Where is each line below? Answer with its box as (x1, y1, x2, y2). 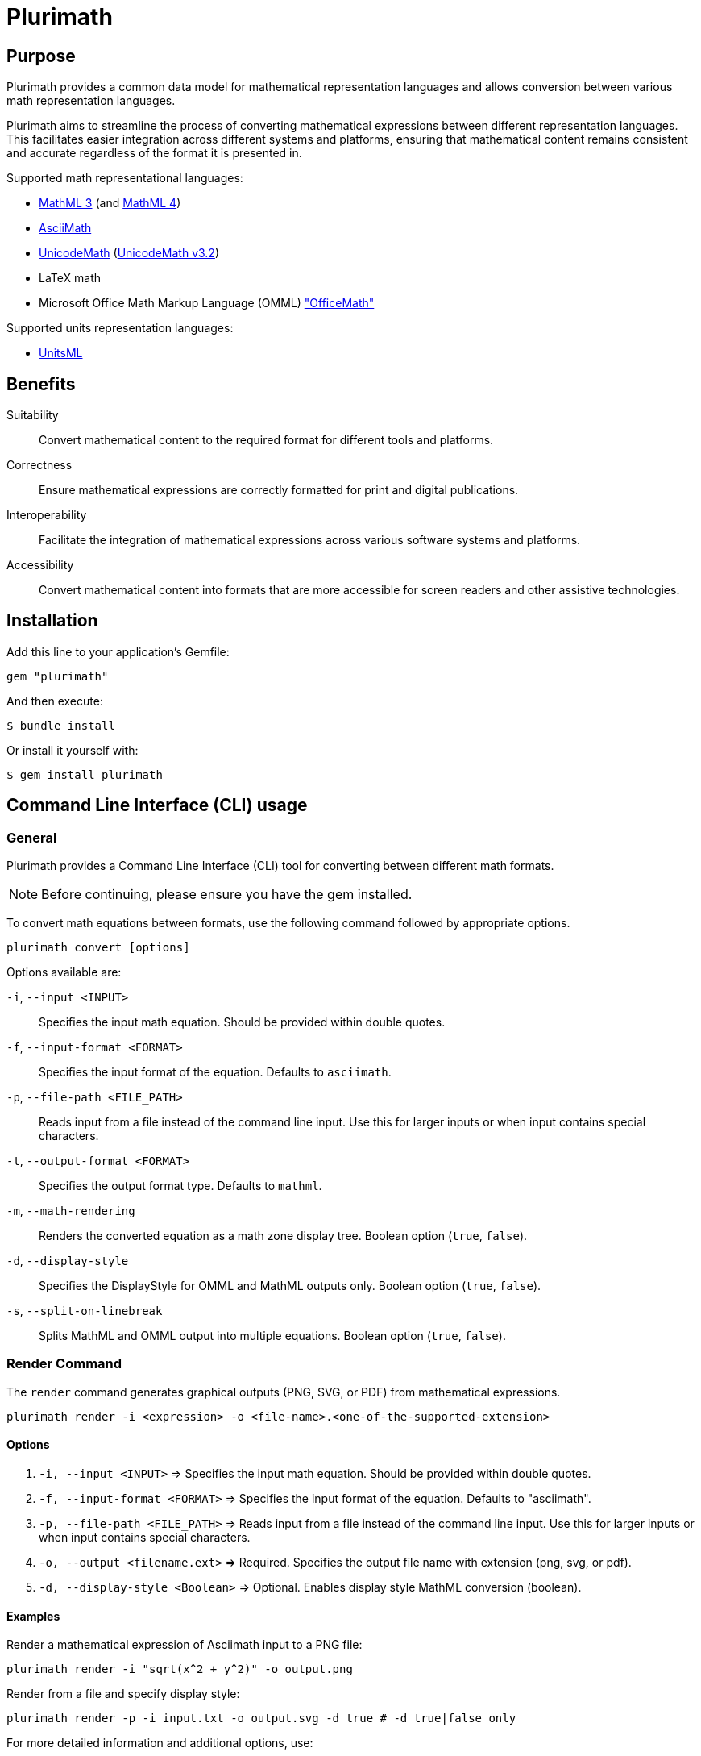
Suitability (6, 408, 59, 422)
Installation (6, 610, 98, 631)
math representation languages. (6, 94, 176, 108)
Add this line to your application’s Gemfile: (6, 644, 230, 659)
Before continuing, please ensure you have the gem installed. (41, 886, 413, 903)
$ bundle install (6, 718, 115, 732)
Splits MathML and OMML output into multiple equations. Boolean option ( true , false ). (39, 1329, 506, 1343)
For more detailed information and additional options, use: (6, 1736, 313, 1750)
